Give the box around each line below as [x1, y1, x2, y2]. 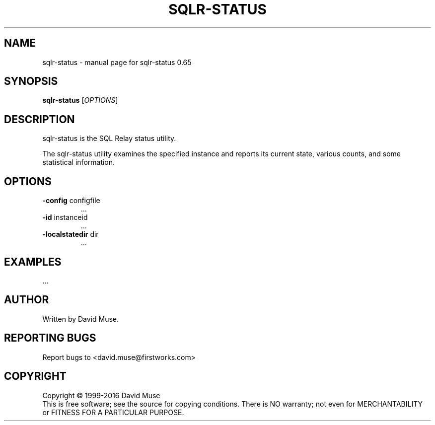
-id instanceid [42, 213, 88, 222]
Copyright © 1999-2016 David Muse [42, 391, 160, 400]
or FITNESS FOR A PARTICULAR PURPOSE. [42, 408, 184, 417]
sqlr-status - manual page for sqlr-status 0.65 [42, 58, 192, 67]
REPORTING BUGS [4, 332, 96, 345]
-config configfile [42, 196, 100, 205]
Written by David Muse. [42, 314, 119, 323]
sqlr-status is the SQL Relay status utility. [42, 134, 176, 143]
